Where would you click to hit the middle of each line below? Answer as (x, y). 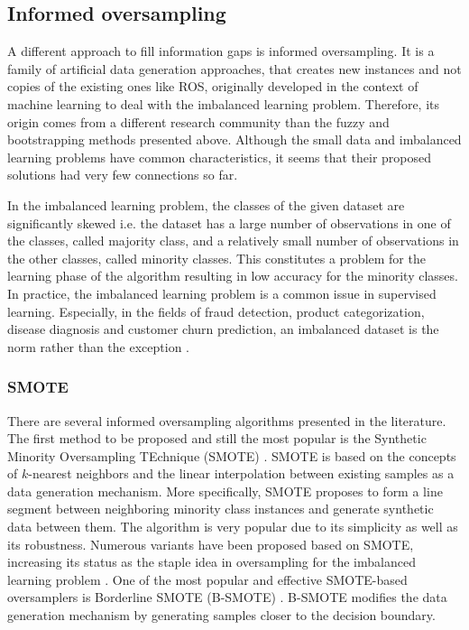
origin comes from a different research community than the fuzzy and (198, 121)
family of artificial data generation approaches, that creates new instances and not (234, 68)
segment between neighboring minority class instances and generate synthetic (221, 509)
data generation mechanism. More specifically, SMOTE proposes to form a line (225, 491)
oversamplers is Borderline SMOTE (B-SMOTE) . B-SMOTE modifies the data (227, 597)
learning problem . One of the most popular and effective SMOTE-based (207, 579)
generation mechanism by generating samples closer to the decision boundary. (221, 615)
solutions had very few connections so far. (123, 175)
